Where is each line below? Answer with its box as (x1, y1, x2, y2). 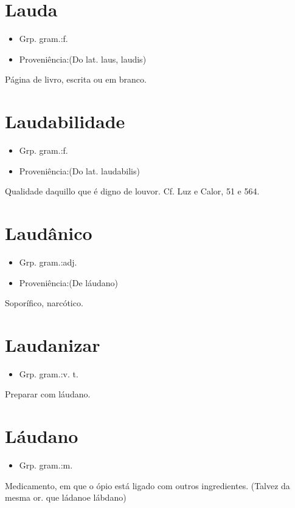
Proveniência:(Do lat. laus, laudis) (19, 52, 147, 65)
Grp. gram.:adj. (19, 255, 77, 268)
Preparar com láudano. (5, 388, 91, 400)
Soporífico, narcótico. (5, 297, 83, 309)
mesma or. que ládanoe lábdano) (5, 491, 127, 504)
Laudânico (5, 221, 92, 245)
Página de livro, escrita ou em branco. (5, 73, 147, 86)
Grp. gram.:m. (19, 459, 73, 472)
